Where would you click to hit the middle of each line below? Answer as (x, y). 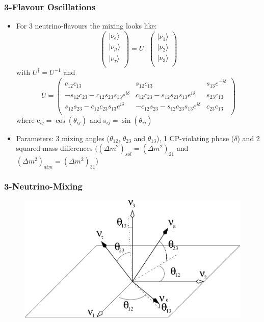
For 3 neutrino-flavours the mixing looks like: (86, 26)
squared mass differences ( (57, 148)
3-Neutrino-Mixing (43, 186)
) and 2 (248, 138)
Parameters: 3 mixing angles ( (63, 138)
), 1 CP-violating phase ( (195, 138)
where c (28, 119)
